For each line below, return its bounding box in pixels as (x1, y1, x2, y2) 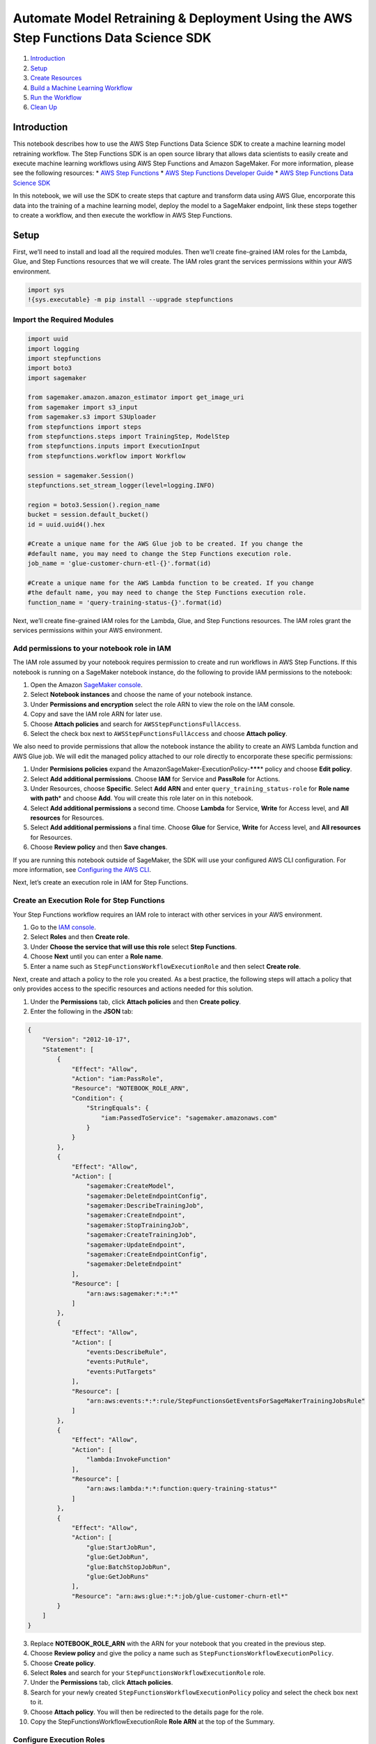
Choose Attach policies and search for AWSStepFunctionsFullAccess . (30, 719, 242, 728)
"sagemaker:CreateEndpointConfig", (86, 1251, 208, 1258)
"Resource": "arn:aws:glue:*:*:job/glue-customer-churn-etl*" (71, 1592, 289, 1600)
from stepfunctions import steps (27, 423, 142, 430)
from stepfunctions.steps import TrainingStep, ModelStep (27, 433, 230, 441)
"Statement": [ (42, 1045, 94, 1053)
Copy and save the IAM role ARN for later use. (30, 710, 163, 719)
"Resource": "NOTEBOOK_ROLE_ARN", (71, 1085, 189, 1092)
